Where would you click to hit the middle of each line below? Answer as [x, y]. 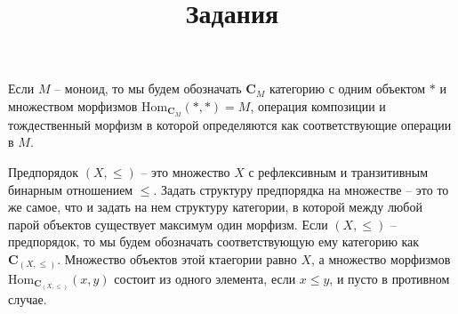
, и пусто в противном [390, 278]
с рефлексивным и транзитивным [338, 172]
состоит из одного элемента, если [205, 278]
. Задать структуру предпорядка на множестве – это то [301, 189]
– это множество [185, 172]
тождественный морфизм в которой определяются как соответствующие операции [230, 124]
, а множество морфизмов [381, 258]
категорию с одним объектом [347, 89]
